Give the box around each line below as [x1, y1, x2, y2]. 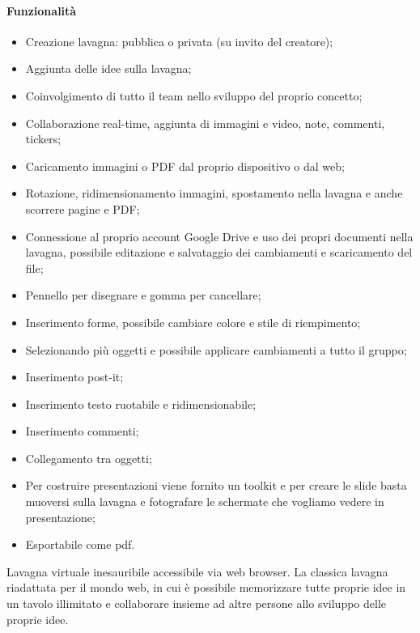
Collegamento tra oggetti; [25, 449, 152, 466]
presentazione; [25, 508, 95, 525]
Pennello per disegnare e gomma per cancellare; [25, 287, 261, 304]
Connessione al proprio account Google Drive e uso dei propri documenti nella [25, 227, 414, 244]
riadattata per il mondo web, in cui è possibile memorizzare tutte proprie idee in [6, 579, 406, 596]
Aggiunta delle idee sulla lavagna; [25, 60, 192, 77]
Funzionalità [6, 2, 77, 19]
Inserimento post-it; [25, 368, 124, 385]
